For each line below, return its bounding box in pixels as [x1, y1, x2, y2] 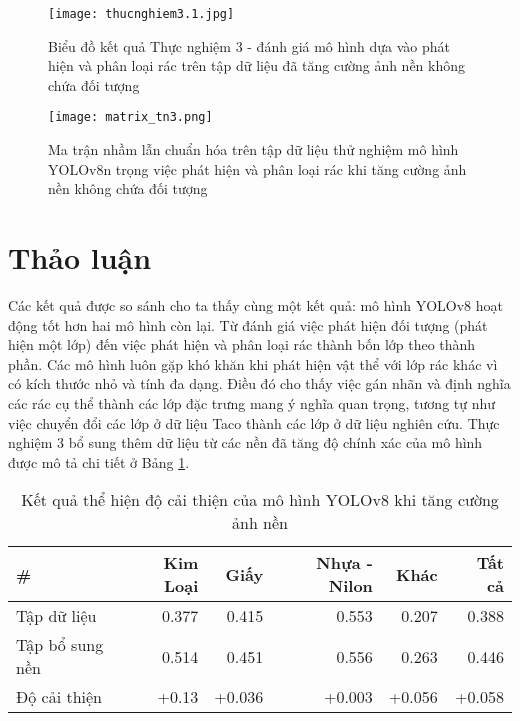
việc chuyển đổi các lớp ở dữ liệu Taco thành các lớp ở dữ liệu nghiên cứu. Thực [8, 412, 500, 433]
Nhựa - [316, 551, 373, 575]
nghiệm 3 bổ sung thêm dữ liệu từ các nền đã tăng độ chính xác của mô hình [8, 432, 483, 453]
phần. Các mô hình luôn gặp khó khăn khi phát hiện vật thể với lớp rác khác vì [8, 353, 498, 374]
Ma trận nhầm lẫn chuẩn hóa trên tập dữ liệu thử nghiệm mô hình [48, 139, 459, 160]
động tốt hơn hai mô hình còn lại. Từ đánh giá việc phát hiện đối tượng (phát [8, 314, 488, 335]
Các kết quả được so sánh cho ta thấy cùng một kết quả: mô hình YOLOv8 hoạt [8, 295, 503, 315]
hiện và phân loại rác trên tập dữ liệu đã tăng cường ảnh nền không [48, 55, 466, 76]
